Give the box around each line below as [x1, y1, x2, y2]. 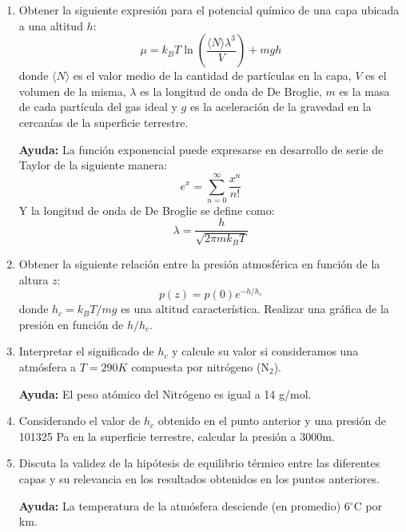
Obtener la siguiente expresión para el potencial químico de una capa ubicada [18, 2, 400, 18]
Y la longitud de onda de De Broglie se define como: [18, 201, 275, 218]
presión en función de [18, 316, 124, 332]
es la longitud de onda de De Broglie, [140, 82, 322, 99]
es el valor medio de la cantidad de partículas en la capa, [73, 67, 352, 84]
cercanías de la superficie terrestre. [18, 113, 189, 130]
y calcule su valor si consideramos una [172, 343, 359, 359]
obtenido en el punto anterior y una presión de [157, 412, 386, 429]
